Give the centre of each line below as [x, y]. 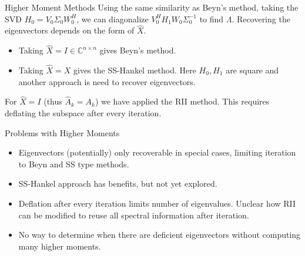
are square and [252, 70]
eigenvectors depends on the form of [70, 30]
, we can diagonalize [113, 18]
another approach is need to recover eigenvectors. [107, 81]
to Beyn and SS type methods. [74, 164]
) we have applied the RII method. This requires [182, 101]
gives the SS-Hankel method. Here [135, 70]
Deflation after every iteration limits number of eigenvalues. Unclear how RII [157, 203]
